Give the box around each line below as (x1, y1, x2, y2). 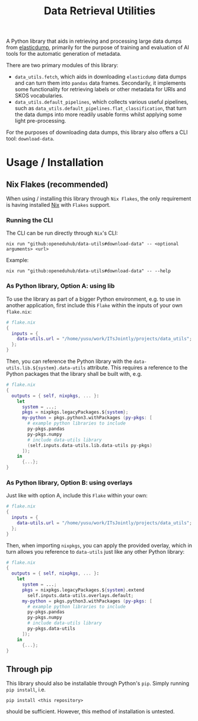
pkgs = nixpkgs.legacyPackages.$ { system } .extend (21, 587, 145, 593)
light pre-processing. (14, 117, 66, 125)
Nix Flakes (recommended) (6, 179, 108, 189)
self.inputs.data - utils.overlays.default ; (27, 592, 134, 598)
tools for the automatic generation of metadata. (6, 50, 122, 58)
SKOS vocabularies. (14, 92, 63, 99)
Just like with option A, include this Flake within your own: (6, 492, 148, 499)
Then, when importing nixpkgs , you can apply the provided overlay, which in (6, 541, 193, 549)
